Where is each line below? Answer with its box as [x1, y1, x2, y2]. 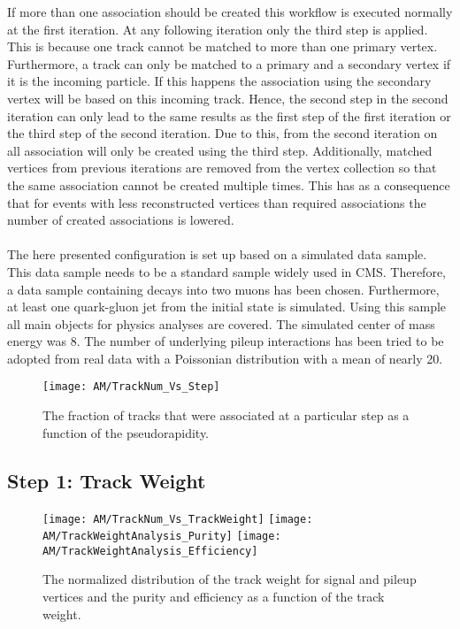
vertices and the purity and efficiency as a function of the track [42, 587, 385, 606]
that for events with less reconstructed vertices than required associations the [7, 193, 426, 211]
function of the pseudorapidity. [42, 423, 210, 441]
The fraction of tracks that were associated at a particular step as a [42, 406, 410, 425]
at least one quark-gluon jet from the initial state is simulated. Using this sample [7, 297, 447, 316]
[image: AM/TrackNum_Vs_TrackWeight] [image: [42, 512, 313, 525]
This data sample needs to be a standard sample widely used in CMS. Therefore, [7, 262, 447, 280]
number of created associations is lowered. [7, 211, 234, 229]
